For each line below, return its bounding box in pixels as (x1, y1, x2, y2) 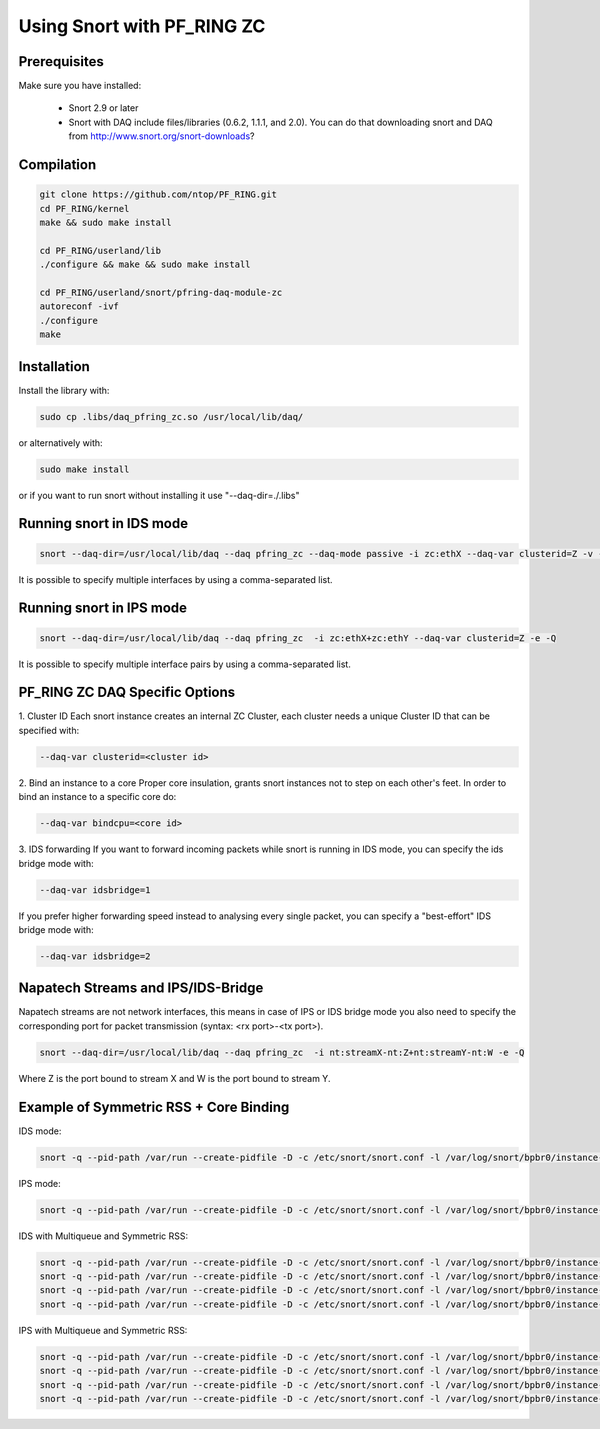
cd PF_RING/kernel (39, 203, 130, 214)
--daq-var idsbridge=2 (39, 950, 151, 962)
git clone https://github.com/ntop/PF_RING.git (39, 189, 277, 200)
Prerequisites (18, 53, 104, 70)
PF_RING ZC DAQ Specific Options (18, 684, 236, 701)
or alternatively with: (18, 436, 104, 449)
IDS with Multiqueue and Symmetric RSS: (18, 1230, 189, 1242)
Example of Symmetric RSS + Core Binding (18, 1098, 290, 1115)
